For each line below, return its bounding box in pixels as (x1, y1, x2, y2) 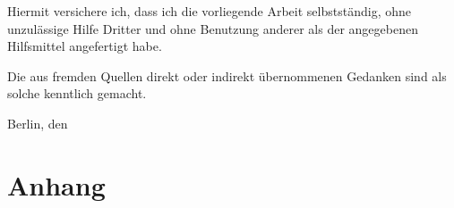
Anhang (7, 166, 106, 203)
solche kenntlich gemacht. (7, 84, 147, 103)
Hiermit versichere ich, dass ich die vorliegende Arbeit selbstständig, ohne (7, 2, 411, 20)
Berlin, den (7, 113, 68, 132)
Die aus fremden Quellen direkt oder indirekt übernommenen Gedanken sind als (7, 66, 447, 85)
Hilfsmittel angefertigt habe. (7, 37, 162, 55)
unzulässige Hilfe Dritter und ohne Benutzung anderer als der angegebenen (7, 19, 418, 37)
